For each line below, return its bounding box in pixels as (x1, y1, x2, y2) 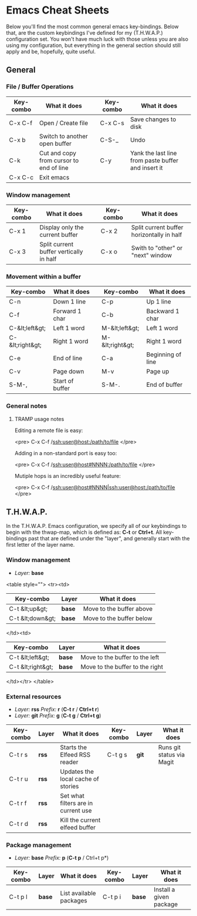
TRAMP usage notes (14, 415, 64, 422)
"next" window (131, 251, 172, 259)
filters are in (60, 799, 93, 807)
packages (60, 897, 88, 905)
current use (60, 806, 92, 814)
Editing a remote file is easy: (14, 427, 83, 434)
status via (158, 750, 185, 758)
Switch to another (39, 132, 88, 140)
